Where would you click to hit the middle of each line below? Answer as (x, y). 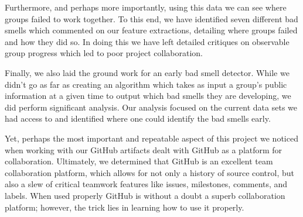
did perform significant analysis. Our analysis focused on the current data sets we (151, 107)
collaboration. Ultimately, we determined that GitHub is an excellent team (139, 161)
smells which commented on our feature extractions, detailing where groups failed (151, 30)
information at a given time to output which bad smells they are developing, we (148, 96)
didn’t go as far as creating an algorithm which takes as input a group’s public (146, 84)
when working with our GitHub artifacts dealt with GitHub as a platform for (144, 149)
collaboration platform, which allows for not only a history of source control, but (150, 172)
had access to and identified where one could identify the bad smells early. (138, 118)
